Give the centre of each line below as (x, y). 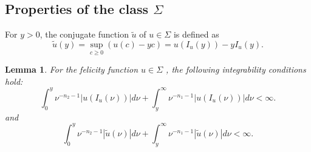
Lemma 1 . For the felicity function (72, 69)
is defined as (196, 34)
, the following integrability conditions (236, 69)
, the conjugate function (84, 34)
